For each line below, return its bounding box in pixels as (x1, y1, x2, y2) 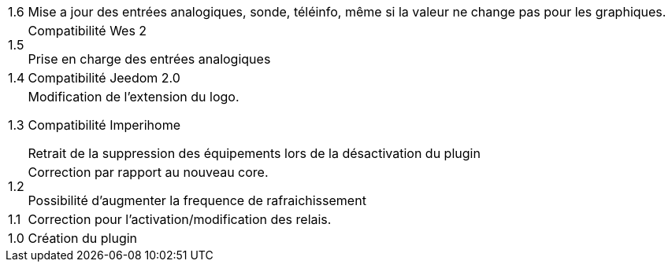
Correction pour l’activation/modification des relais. (28, 211, 332, 227)
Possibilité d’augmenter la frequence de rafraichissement (28, 193, 366, 208)
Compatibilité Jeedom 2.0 (28, 70, 180, 86)
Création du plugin (28, 230, 138, 246)
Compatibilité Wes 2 (28, 23, 147, 39)
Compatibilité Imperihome (28, 117, 181, 133)
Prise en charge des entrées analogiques (28, 51, 271, 67)
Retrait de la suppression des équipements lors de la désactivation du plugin (28, 145, 481, 161)
